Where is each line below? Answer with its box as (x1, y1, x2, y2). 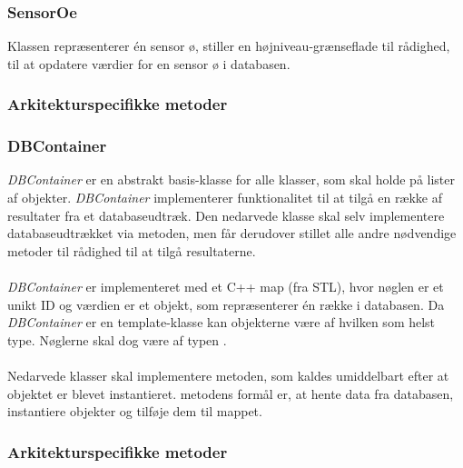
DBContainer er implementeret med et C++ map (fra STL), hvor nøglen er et (7, 277, 444, 296)
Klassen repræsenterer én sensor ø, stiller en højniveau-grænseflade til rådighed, (7, 36, 450, 55)
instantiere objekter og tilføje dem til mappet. (7, 402, 262, 421)
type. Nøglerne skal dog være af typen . (7, 330, 227, 349)
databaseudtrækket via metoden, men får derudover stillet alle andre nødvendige (7, 224, 457, 243)
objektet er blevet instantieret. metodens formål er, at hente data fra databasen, (7, 383, 454, 403)
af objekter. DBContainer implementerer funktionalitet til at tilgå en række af (7, 188, 443, 207)
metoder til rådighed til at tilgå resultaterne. (7, 241, 256, 260)
